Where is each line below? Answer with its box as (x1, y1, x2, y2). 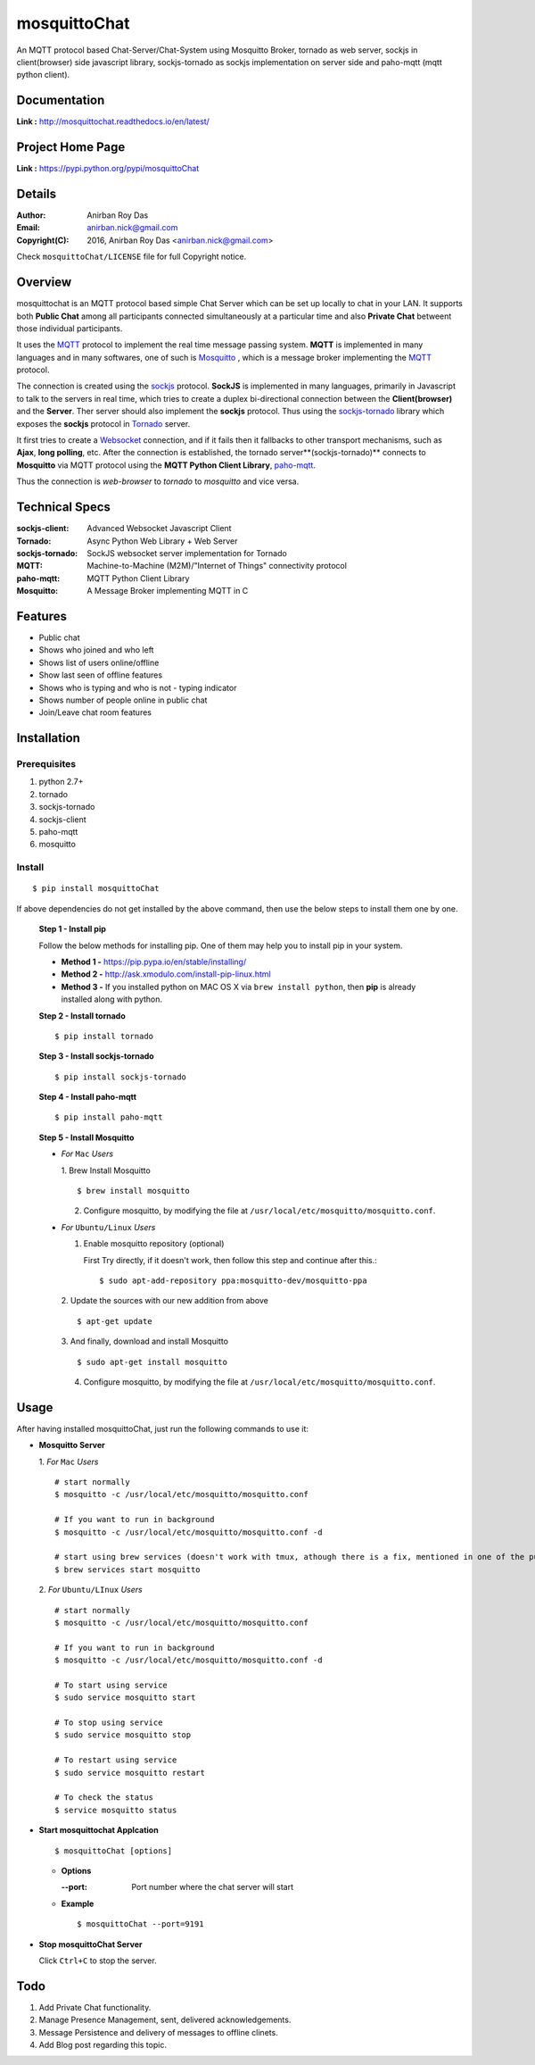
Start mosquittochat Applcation (38, 1825, 160, 1836)
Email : (16, 222, 40, 233)
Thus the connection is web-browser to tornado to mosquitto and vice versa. (16, 476, 300, 487)
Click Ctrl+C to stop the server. (38, 1955, 157, 1966)
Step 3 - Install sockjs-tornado (38, 1051, 155, 1062)
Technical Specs (16, 500, 111, 515)
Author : (16, 210, 46, 221)
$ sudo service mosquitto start (54, 1693, 196, 1703)
